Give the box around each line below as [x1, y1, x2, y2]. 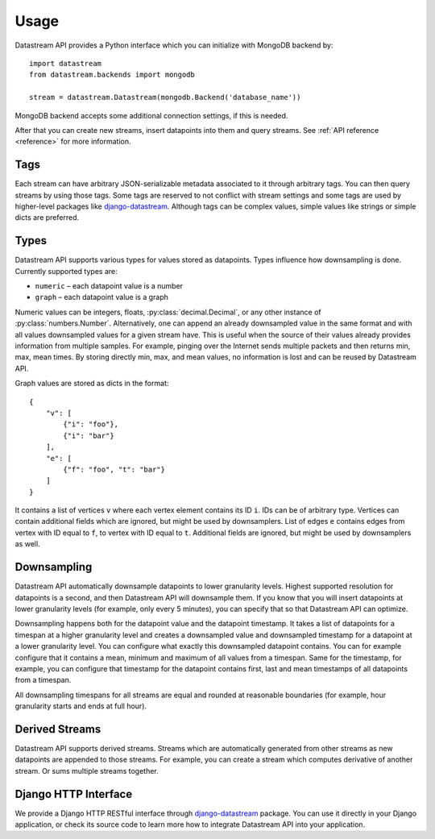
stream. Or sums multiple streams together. [14, 766, 159, 775]
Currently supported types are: [14, 266, 118, 276]
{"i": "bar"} [63, 431, 114, 440]
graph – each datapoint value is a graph [35, 293, 169, 302]
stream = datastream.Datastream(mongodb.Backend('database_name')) [29, 93, 301, 102]
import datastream [29, 59, 102, 68]
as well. [14, 539, 40, 549]
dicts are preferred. [14, 213, 80, 222]
